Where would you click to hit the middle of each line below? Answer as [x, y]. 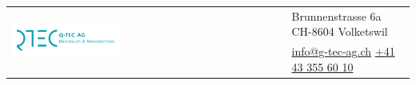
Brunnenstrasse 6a [336, 15]
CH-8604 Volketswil [340, 31]
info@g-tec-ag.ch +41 [343, 51]
